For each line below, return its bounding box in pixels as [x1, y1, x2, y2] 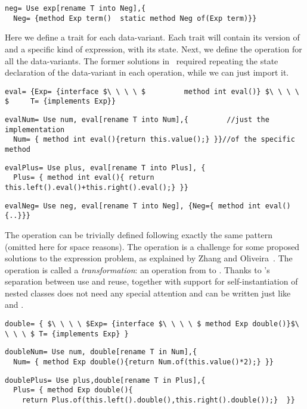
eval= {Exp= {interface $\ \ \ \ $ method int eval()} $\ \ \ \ [5, 87, 299, 96]
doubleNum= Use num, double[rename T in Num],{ [5, 348, 197, 357]
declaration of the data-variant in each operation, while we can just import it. [5, 66, 289, 79]
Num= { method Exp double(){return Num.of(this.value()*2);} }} [13, 358, 274, 367]
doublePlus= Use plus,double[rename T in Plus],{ [5, 376, 206, 385]
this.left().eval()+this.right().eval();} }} [5, 183, 188, 192]
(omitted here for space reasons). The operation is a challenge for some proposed [5, 240, 300, 252]
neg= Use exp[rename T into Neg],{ [5, 4, 146, 13]
